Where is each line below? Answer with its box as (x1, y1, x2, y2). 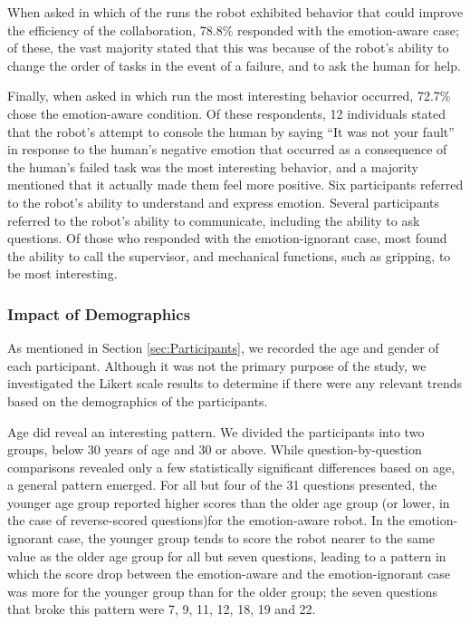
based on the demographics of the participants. (7, 391, 268, 410)
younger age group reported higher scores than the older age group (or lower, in (7, 492, 450, 512)
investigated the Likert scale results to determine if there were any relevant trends (7, 374, 463, 393)
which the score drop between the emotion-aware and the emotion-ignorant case (7, 564, 451, 583)
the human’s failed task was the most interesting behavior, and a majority (7, 157, 418, 176)
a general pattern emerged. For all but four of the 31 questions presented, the (7, 475, 437, 494)
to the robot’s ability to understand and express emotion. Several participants (7, 192, 440, 211)
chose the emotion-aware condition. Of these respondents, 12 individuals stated (7, 103, 446, 122)
